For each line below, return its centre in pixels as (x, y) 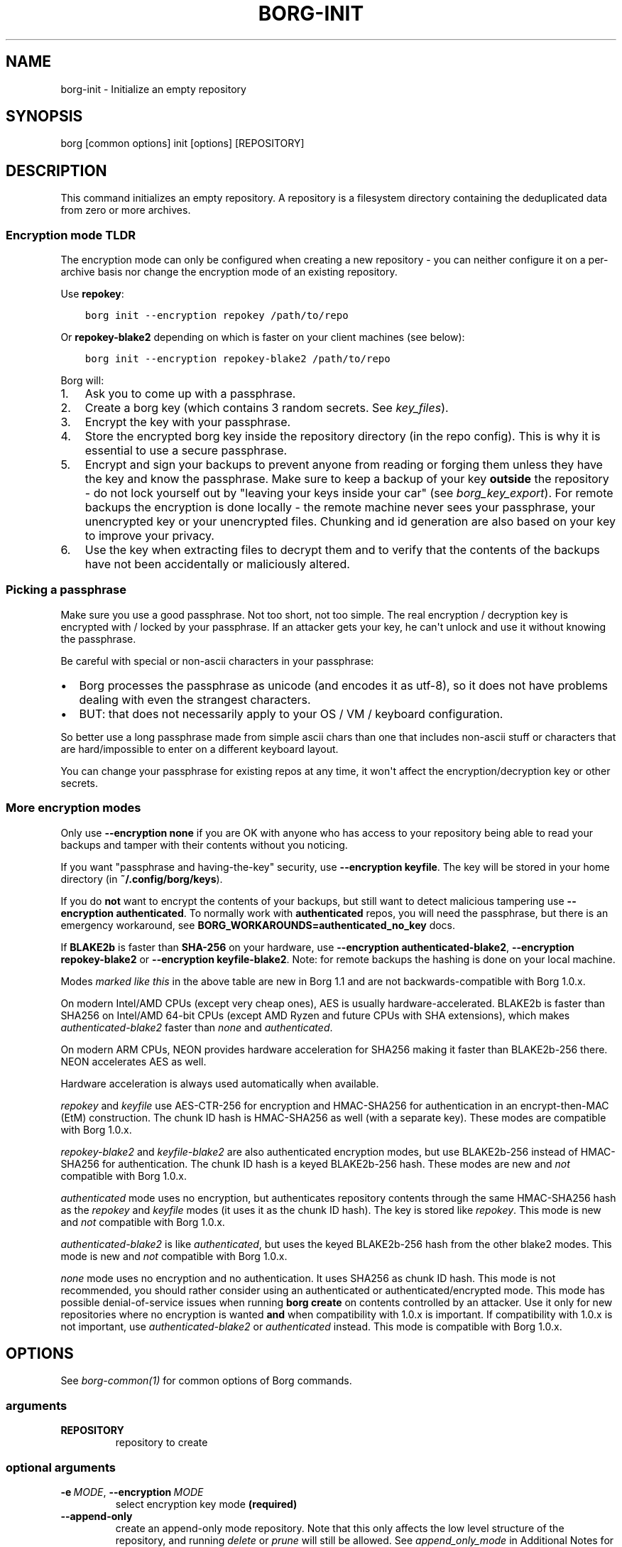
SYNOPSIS (44, 116)
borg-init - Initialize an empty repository (153, 89)
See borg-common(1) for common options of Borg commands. (206, 1381)
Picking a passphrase (66, 590)
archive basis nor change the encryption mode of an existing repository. (229, 272)
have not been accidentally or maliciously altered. (217, 564)
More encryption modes (73, 808)
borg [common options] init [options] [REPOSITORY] (182, 143)
